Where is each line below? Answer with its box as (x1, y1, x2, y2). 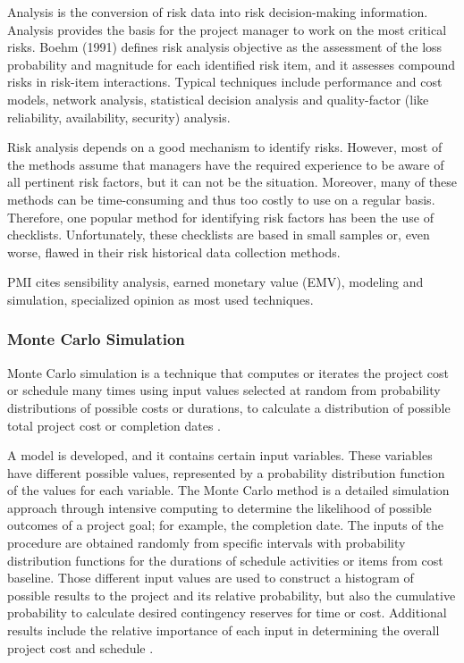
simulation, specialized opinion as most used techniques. (7, 290, 314, 308)
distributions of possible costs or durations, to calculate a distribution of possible (7, 398, 451, 416)
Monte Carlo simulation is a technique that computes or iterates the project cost (7, 363, 450, 382)
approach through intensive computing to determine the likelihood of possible (7, 498, 432, 516)
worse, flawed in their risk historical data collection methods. (7, 242, 341, 261)
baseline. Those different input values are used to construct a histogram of (7, 568, 414, 587)
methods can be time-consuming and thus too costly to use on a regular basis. (7, 189, 435, 208)
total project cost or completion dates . (7, 415, 222, 434)
